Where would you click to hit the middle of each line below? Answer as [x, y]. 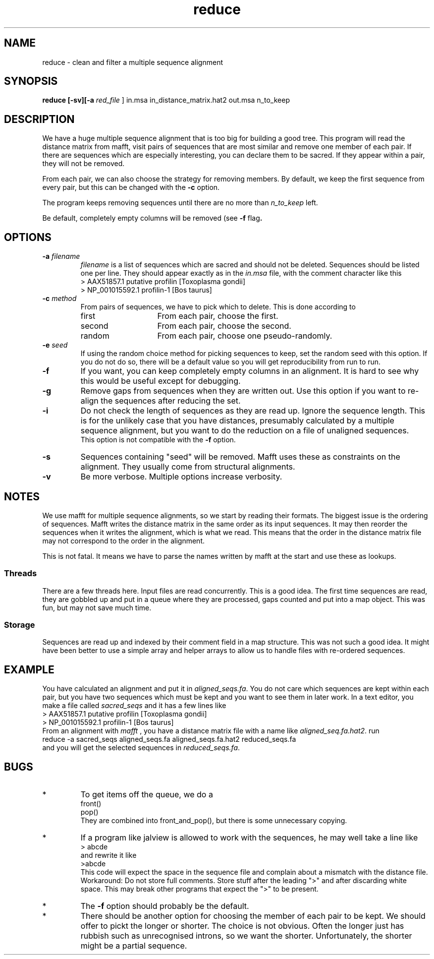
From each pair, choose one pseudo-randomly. [245, 336]
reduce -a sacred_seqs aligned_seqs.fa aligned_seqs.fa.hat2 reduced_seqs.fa [169, 739]
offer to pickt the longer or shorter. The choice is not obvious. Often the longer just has [242, 926]
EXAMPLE [29, 669]
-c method [59, 299]
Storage [20, 625]
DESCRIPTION [39, 119]
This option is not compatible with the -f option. [158, 440]
